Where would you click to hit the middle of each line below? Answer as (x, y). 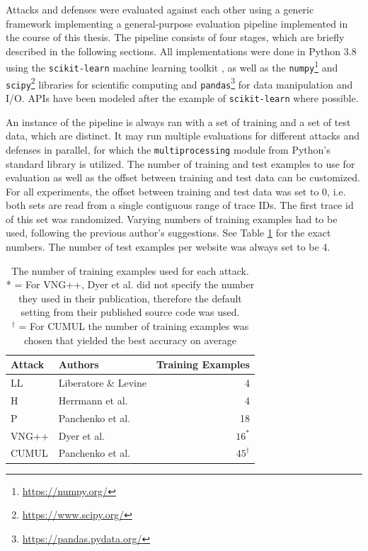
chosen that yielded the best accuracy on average (130, 340)
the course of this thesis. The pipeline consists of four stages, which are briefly (175, 37)
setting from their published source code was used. (130, 312)
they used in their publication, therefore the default (130, 298)
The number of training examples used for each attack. (130, 270)
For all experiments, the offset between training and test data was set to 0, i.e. (176, 191)
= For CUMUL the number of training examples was (134, 326)
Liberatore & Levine (102, 383)
